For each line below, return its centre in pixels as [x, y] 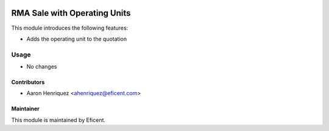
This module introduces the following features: [70, 28]
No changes [42, 67]
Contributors [28, 82]
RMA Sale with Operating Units [71, 13]
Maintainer [25, 109]
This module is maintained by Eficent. [58, 120]
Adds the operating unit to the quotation [77, 39]
